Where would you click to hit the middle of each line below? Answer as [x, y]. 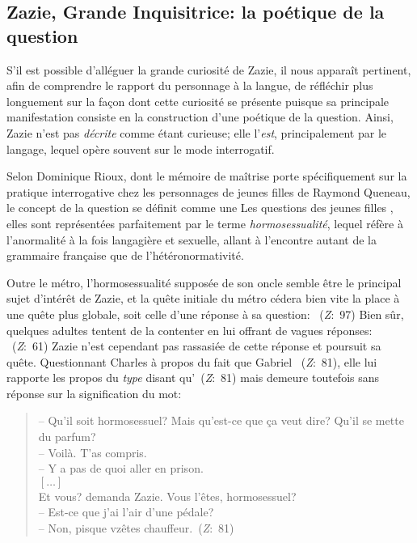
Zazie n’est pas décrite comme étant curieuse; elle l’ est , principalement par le [196, 132]
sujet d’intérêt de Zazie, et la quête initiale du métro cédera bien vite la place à [203, 298]
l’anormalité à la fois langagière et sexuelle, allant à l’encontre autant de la [192, 239]
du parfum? [67, 437]
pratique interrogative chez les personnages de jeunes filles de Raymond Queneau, [208, 191]
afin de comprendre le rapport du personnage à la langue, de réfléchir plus [190, 85]
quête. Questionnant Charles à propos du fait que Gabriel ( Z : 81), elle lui [192, 361]
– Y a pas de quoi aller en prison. [121, 468]
